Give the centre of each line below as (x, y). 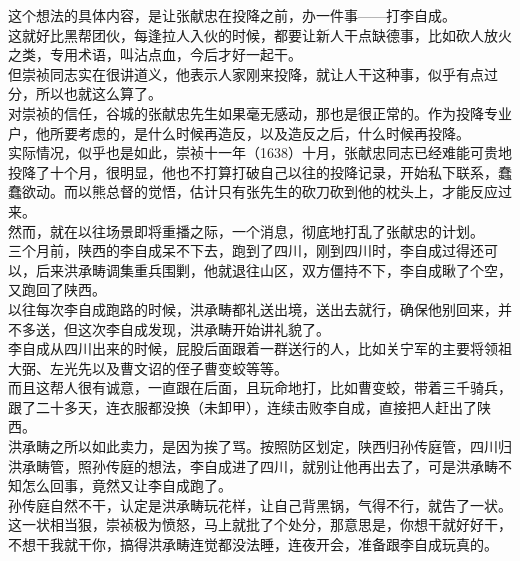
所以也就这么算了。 (98, 93)
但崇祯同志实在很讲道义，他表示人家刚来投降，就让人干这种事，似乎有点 (246, 73)
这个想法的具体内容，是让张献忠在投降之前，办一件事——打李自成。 (232, 15)
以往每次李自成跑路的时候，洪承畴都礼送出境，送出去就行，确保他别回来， (253, 308)
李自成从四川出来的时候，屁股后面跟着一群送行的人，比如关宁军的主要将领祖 (260, 348)
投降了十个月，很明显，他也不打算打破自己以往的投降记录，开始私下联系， (253, 171)
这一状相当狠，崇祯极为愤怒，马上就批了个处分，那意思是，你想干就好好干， (260, 524)
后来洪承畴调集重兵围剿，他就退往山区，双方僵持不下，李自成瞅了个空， (273, 269)
